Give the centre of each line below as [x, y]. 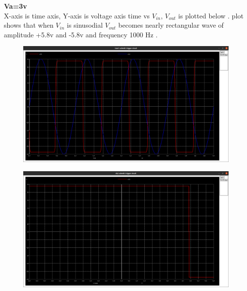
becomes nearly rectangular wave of [171, 25]
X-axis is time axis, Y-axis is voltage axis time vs [77, 15]
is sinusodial [85, 25]
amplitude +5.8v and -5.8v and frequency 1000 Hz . [81, 34]
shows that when [29, 25]
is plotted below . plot [211, 15]
